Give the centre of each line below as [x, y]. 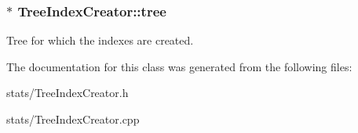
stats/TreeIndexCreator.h [68, 93]
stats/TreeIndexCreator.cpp [73, 119]
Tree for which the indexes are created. [100, 40]
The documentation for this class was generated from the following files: [179, 66]
